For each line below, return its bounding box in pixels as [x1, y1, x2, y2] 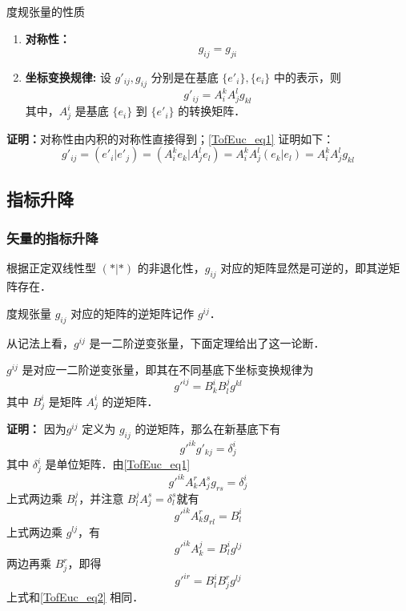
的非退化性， [137, 259, 205, 276]
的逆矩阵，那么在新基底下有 [135, 420, 281, 437]
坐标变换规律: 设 [25, 68, 111, 85]
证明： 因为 [6, 420, 66, 437]
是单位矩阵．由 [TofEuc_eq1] [45, 456, 191, 472]
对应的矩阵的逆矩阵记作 [70, 304, 195, 321]
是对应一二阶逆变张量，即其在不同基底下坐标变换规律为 [22, 361, 314, 378]
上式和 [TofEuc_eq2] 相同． [6, 589, 144, 605]
